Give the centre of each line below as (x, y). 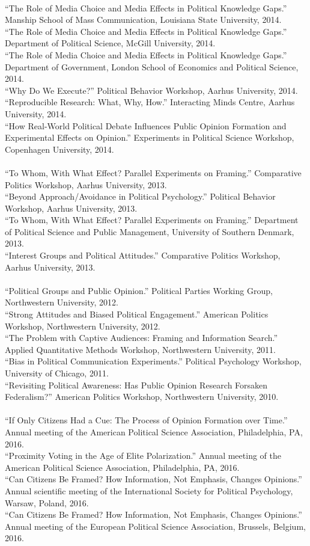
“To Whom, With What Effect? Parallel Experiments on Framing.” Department (152, 220)
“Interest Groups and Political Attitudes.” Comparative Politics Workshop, (143, 255)
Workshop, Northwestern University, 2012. (83, 326)
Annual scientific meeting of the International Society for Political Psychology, (149, 490)
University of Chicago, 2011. (57, 373)
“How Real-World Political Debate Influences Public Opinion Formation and (146, 125)
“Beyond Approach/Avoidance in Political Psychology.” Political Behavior (140, 196)
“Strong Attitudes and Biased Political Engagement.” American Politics (137, 314)
